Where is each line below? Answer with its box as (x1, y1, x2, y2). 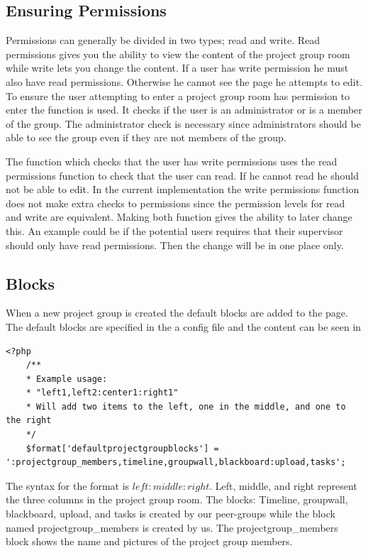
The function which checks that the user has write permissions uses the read (6, 153, 338, 168)
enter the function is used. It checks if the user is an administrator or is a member (6, 102, 362, 117)
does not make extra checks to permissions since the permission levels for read (6, 195, 345, 210)
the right (6, 415, 52, 426)
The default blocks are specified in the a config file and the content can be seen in (6, 319, 362, 334)
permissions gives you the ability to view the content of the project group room (6, 46, 350, 61)
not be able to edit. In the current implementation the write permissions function (6, 182, 359, 197)
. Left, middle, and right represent (209, 478, 357, 493)
